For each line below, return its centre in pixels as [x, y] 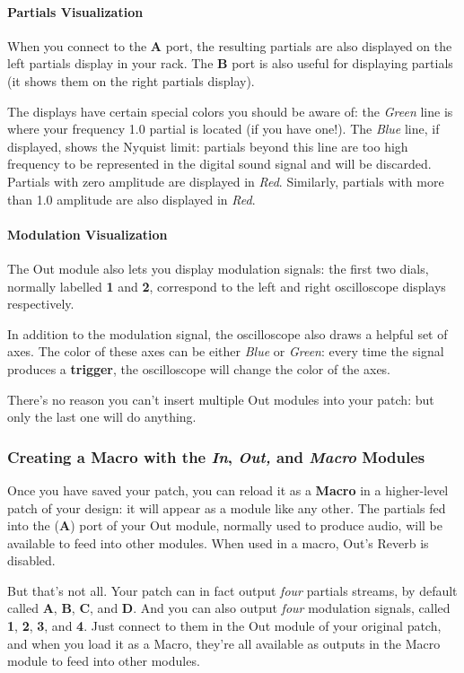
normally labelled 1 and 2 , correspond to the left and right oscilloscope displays [227, 286]
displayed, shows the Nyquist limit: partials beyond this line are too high [208, 146]
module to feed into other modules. [104, 661]
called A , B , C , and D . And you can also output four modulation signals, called [229, 608]
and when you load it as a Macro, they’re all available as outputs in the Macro [224, 643]
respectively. [41, 304]
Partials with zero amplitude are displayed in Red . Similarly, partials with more [226, 181]
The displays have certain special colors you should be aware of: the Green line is [230, 111]
